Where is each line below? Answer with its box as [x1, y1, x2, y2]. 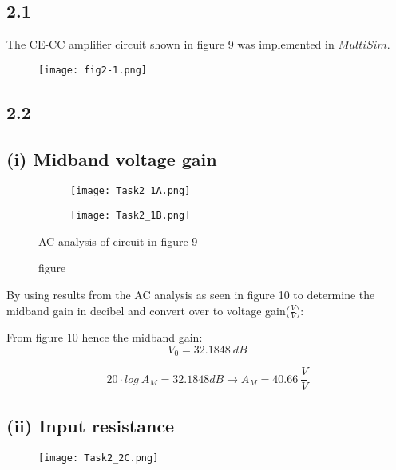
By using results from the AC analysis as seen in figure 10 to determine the [6, 286, 375, 302]
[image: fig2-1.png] [38, 64, 148, 76]
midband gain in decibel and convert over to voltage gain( [6, 302, 291, 318]
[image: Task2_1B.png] [70, 210, 191, 222]
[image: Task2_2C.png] [38, 452, 159, 464]
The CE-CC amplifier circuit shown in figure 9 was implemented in [6, 36, 335, 53]
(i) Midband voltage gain [6, 146, 217, 171]
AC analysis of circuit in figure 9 [38, 232, 198, 249]
